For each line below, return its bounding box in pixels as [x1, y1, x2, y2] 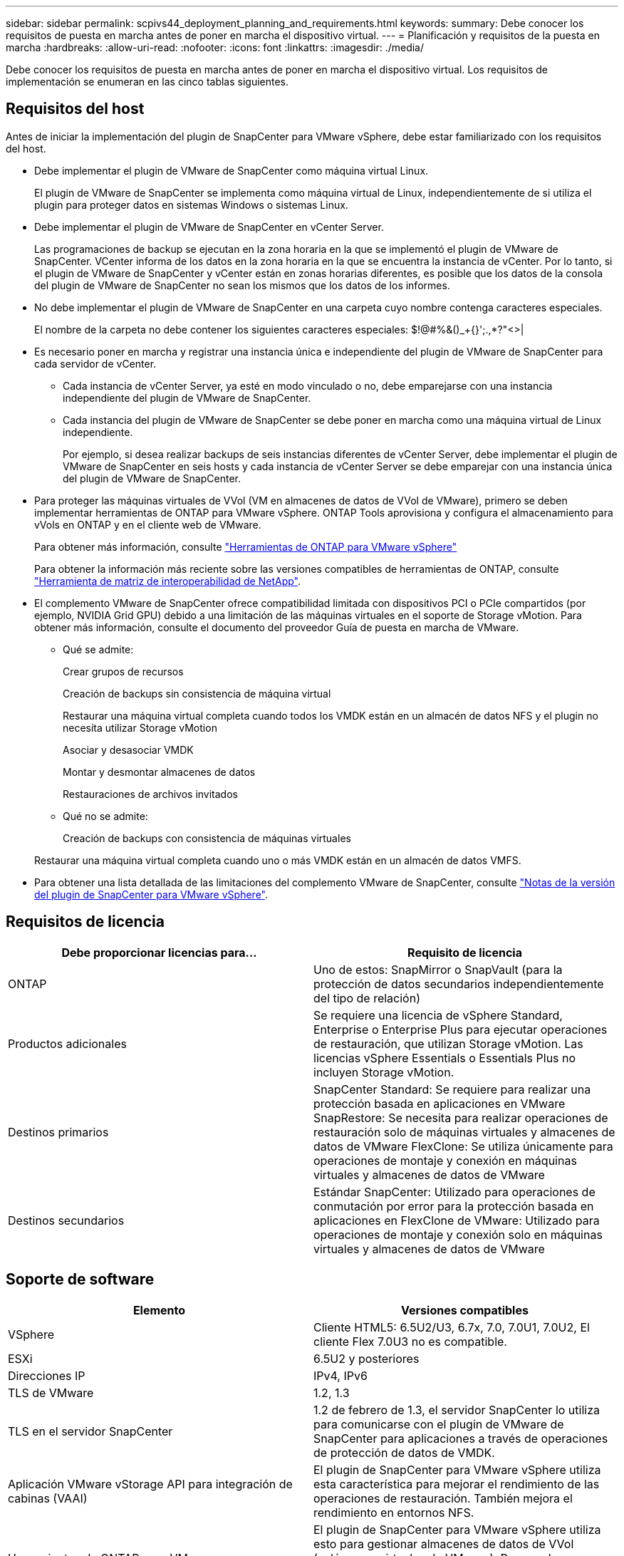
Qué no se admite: [63, 809, 148, 822]
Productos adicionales [8, 1036, 127, 1051]
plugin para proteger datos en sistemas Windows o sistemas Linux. [34, 198, 348, 211]
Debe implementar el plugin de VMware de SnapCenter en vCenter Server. [34, 220, 384, 233]
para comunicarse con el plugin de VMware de [313, 1416, 564, 1431]
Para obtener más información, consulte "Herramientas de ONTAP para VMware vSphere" [34, 540, 457, 553]
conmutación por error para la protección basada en [313, 1198, 594, 1213]
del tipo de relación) [313, 990, 420, 1005]
